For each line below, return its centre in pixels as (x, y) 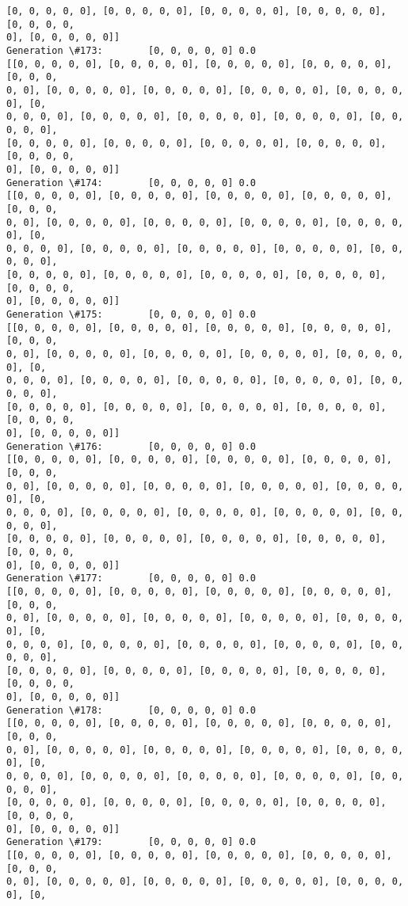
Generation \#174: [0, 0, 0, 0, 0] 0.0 (131, 183)
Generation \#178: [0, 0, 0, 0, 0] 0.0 (131, 710)
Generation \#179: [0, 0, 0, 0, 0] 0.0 (131, 842)
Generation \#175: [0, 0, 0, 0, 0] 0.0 (131, 315)
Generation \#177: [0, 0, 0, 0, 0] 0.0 (131, 579)
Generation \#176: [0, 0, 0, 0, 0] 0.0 (131, 446)
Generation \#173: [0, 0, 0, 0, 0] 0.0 (131, 50)
